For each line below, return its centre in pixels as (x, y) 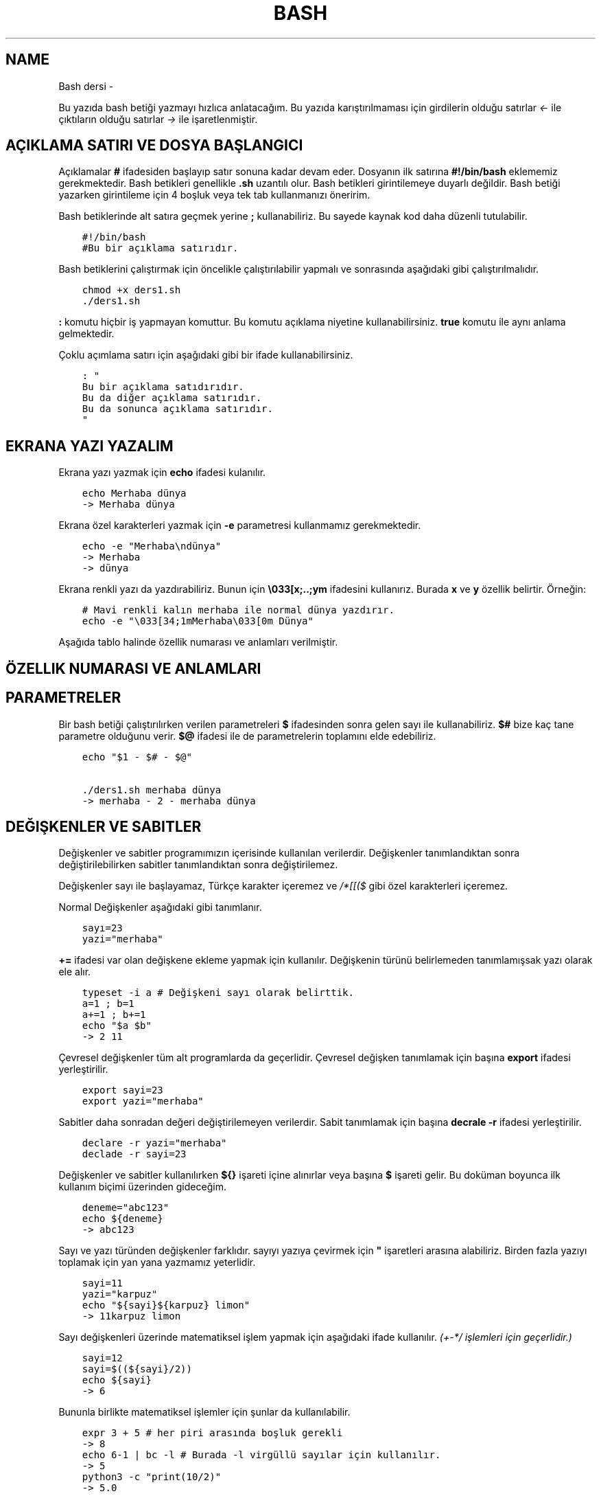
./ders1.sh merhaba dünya (152, 790)
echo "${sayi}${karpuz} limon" (166, 1305)
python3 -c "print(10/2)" (152, 1477)
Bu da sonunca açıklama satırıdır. (177, 409)
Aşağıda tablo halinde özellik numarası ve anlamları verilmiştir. (198, 642)
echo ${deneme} (122, 1219)
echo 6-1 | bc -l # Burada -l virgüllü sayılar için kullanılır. (261, 1455)
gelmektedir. (86, 334)
